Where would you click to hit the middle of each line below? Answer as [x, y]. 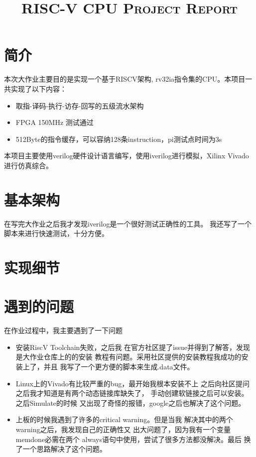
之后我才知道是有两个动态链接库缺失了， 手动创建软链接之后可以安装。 [132, 393]
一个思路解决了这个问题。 [64, 449]
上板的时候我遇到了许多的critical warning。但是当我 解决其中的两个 [124, 419]
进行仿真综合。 [28, 165]
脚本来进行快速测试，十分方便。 [56, 233]
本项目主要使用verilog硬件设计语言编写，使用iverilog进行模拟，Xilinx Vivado [127, 156]
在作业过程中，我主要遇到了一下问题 [63, 330]
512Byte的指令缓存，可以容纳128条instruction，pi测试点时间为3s [119, 139]
